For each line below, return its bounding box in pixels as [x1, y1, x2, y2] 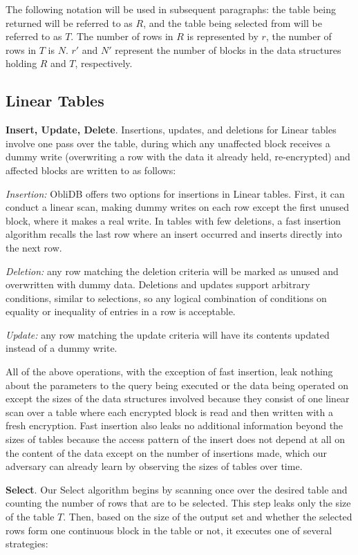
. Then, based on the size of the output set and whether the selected [63, 509, 352, 524]
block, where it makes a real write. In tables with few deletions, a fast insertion [6, 213, 341, 227]
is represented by [187, 29, 258, 44]
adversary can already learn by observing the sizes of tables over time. [6, 459, 303, 473]
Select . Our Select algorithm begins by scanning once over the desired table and [6, 482, 348, 496]
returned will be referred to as [6, 15, 133, 30]
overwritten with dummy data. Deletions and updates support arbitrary [6, 277, 310, 292]
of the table [6, 509, 55, 524]
